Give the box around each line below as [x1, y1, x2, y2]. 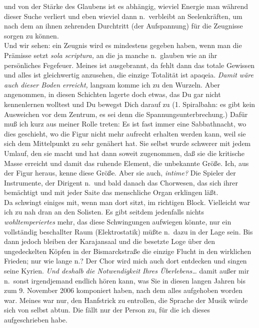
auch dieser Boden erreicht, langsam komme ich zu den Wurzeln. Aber [4, 79, 220, 89]
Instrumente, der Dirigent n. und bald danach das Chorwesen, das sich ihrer [4, 177, 238, 187]
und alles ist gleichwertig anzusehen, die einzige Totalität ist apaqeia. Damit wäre [4, 69, 253, 80]
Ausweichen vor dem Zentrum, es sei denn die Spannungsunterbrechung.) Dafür [4, 108, 248, 119]
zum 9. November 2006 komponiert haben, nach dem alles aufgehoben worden [4, 285, 242, 295]
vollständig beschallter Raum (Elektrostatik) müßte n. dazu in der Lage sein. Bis [4, 226, 253, 236]
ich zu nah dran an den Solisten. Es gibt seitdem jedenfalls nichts [4, 206, 204, 217]
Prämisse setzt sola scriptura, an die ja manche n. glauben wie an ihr [4, 49, 217, 60]
